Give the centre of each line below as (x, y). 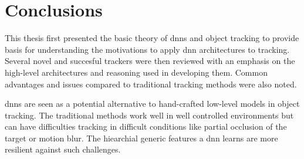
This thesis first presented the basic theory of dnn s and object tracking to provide (152, 38)
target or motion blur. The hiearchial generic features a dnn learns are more (141, 138)
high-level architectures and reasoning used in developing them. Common (136, 72)
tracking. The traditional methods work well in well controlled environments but (149, 115)
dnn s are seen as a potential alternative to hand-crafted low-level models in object (152, 104)
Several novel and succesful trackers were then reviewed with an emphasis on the (150, 61)
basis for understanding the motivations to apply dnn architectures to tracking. (147, 49)
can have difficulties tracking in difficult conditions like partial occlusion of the (146, 126)
